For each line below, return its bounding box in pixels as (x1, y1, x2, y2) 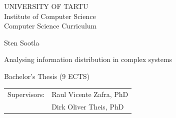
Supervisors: (7, 89, 45, 99)
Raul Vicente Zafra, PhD (51, 89, 128, 99)
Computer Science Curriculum (4, 20, 97, 31)
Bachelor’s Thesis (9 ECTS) (4, 70, 89, 81)
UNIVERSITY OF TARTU (4, 1, 88, 11)
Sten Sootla (4, 37, 39, 47)
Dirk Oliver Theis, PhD (51, 101, 124, 112)
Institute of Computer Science (4, 10, 96, 21)
